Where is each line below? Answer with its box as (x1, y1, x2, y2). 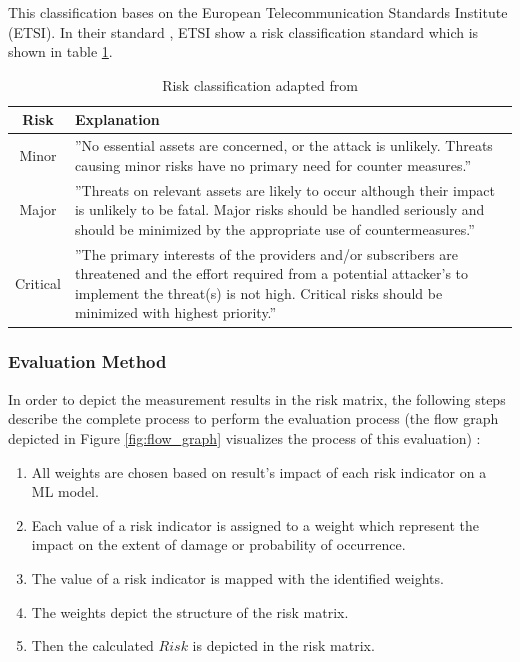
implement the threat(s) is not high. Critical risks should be (74, 282, 443, 303)
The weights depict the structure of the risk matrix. (31, 601, 349, 622)
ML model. (31, 481, 99, 502)
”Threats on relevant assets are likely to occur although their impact (74, 179, 496, 200)
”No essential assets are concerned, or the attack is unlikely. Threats (74, 135, 493, 156)
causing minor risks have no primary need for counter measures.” (74, 154, 472, 175)
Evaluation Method (8, 349, 167, 374)
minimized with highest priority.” (74, 302, 277, 323)
